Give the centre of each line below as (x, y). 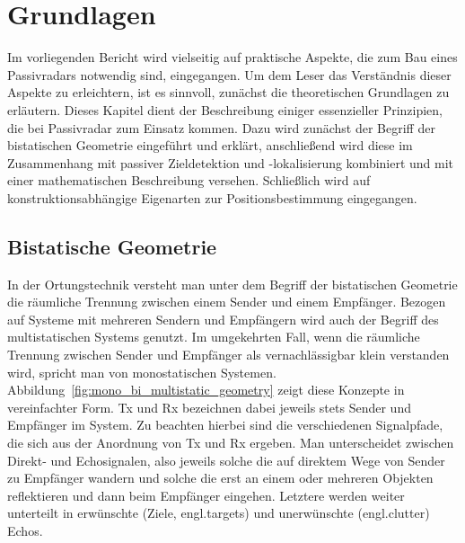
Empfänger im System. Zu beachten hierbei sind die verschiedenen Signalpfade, (225, 425)
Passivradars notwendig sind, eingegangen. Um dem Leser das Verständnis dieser (229, 74)
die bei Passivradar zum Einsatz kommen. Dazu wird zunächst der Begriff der (221, 127)
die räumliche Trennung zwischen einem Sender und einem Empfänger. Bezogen (227, 302)
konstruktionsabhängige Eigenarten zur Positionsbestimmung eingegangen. (212, 197)
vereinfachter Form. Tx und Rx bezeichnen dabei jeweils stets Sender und (209, 407)
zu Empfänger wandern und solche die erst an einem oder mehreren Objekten (220, 478)
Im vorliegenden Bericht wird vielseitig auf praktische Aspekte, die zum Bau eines (232, 57)
